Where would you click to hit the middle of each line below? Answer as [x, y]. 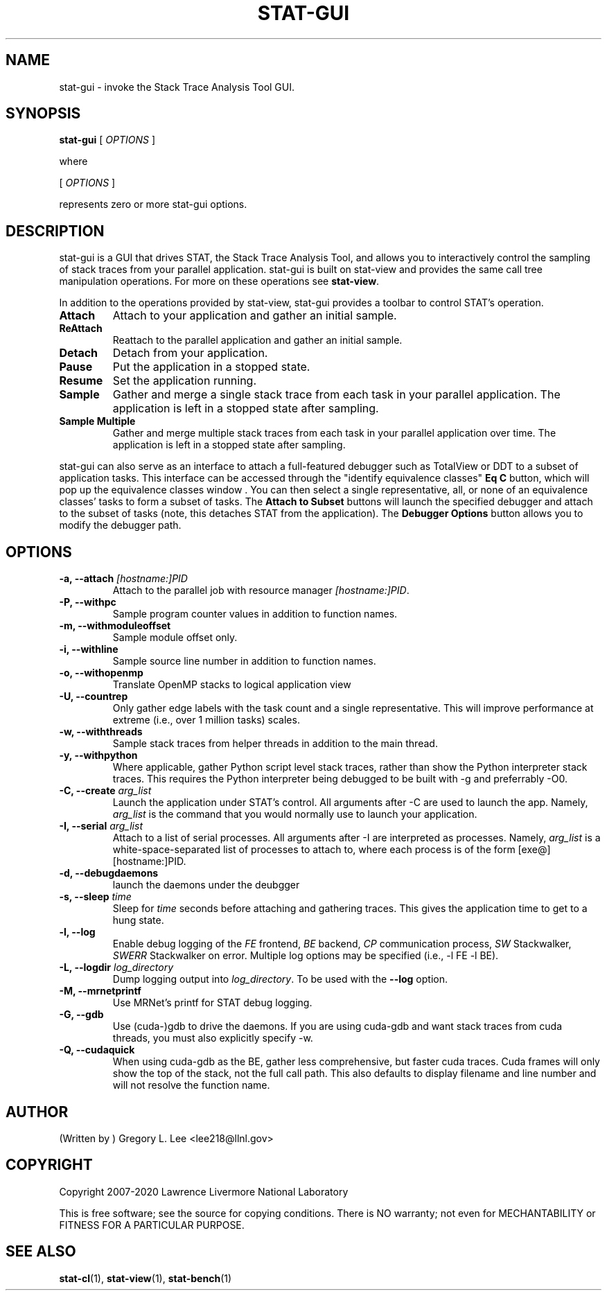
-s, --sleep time [95, 897]
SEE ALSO [41, 1252]
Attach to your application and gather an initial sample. [255, 316]
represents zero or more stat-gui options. [153, 204]
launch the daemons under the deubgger [206, 885]
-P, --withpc [88, 602]
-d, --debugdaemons [109, 873]
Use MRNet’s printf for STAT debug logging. [212, 1003]
